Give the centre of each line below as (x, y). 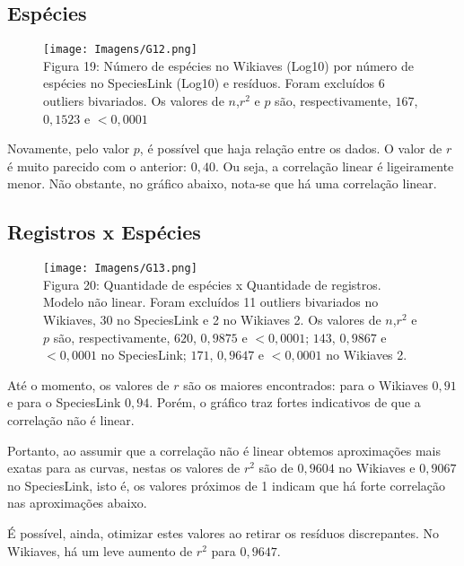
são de (276, 468)
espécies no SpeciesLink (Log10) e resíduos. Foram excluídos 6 (214, 83)
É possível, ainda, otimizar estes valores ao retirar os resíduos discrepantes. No (223, 533)
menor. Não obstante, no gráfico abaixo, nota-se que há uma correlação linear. (222, 183)
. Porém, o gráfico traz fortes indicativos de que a (285, 402)
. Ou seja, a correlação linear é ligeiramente (334, 165)
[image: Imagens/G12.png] (120, 50)
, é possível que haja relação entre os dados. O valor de (291, 148)
